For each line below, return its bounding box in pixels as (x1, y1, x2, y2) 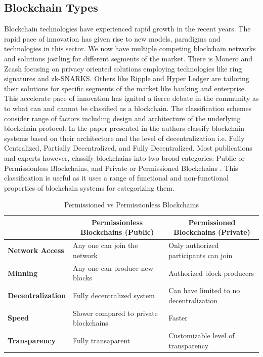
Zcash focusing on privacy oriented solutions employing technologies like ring (4, 63, 242, 74)
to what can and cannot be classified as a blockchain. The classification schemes (4, 102, 252, 113)
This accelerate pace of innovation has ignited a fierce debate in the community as (4, 93, 259, 103)
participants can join (168, 249, 233, 260)
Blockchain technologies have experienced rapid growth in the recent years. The (4, 23, 251, 34)
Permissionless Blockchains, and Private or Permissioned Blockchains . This (4, 162, 238, 173)
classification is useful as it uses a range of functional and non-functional (4, 172, 229, 183)
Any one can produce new (73, 262, 153, 273)
